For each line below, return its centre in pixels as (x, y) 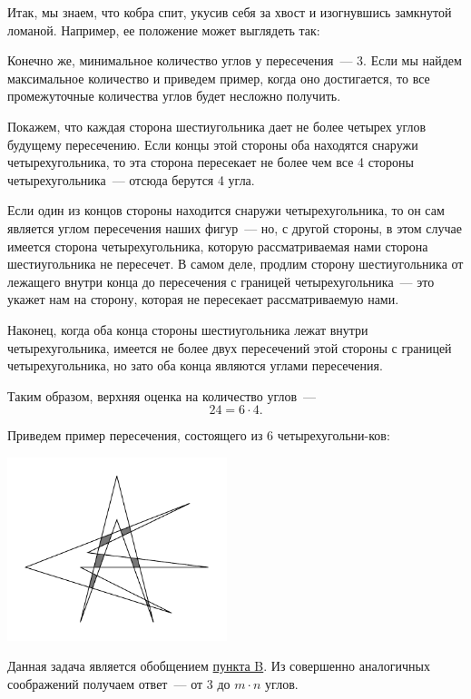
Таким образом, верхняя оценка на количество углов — (162, 395)
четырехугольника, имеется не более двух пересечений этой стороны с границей (230, 347)
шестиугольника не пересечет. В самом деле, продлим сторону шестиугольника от (235, 264)
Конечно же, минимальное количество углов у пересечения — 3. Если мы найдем (235, 60)
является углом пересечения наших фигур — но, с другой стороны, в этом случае (235, 227)
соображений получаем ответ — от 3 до (119, 683)
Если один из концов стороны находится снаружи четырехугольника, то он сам (226, 210)
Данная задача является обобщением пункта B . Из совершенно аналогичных (219, 666)
